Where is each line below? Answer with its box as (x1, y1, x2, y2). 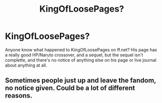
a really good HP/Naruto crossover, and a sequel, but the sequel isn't (5, 52, 144, 58)
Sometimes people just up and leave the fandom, (5, 76, 157, 85)
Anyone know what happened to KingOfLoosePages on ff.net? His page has (5, 47, 157, 52)
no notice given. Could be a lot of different (5, 84, 135, 92)
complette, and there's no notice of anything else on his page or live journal (5, 57, 157, 63)
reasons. (5, 91, 33, 100)
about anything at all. (5, 62, 47, 68)
